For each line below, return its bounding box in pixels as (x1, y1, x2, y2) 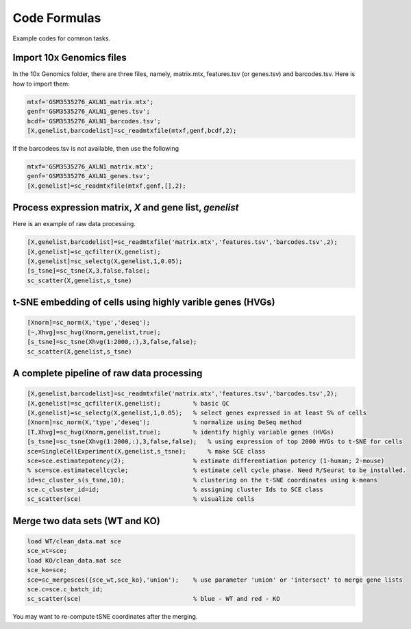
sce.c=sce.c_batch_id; (27, 586, 103, 593)
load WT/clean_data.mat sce (27, 538, 121, 545)
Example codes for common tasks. (12, 34, 111, 42)
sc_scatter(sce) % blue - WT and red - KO (27, 595, 280, 603)
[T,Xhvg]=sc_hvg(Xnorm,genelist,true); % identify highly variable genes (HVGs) (27, 428, 335, 436)
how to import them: (12, 79, 70, 88)
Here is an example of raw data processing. (12, 220, 136, 228)
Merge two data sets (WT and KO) (12, 515, 160, 527)
